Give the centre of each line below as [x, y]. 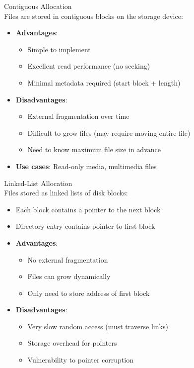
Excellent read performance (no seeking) [89, 66]
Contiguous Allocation [38, 6]
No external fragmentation [68, 259]
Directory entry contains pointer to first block [85, 226]
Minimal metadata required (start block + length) [104, 82]
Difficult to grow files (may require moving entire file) [109, 133]
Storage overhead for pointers [72, 343]
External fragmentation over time [78, 116]
